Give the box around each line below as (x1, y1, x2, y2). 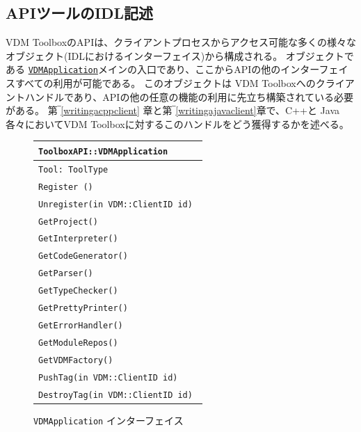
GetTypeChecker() (38, 286, 118, 296)
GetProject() (38, 216, 98, 227)
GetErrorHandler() (38, 320, 123, 330)
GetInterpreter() (38, 234, 118, 244)
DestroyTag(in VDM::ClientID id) (38, 390, 193, 400)
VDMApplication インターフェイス (33, 413, 184, 427)
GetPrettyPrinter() (38, 303, 128, 314)
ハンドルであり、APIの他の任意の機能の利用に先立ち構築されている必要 (24, 89, 353, 104)
